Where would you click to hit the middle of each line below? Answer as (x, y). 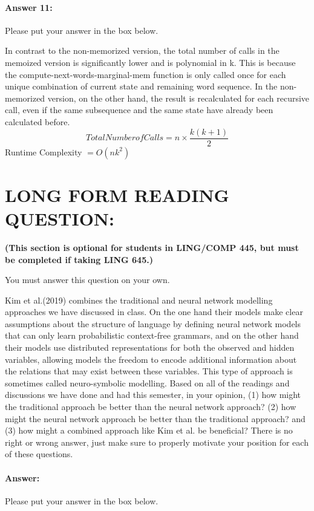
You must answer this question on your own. (87, 280)
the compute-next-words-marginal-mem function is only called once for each (146, 74)
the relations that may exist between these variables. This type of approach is (149, 371)
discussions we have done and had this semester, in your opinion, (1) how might (153, 395)
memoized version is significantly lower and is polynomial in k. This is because (150, 62)
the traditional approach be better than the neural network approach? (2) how (151, 407)
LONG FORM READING (117, 194)
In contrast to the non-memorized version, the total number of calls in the (142, 50)
